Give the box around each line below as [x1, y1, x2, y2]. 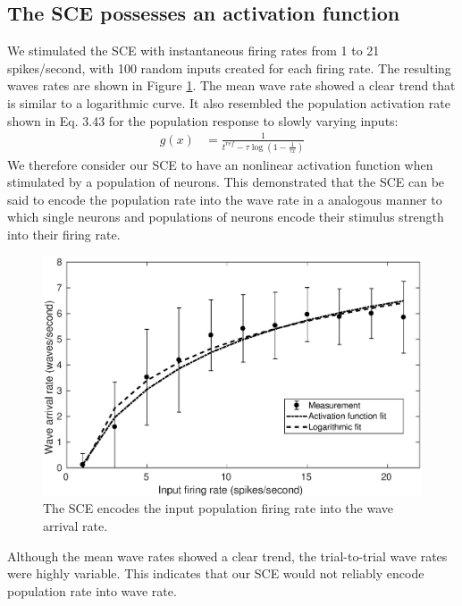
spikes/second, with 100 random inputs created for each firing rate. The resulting [7, 58, 451, 77]
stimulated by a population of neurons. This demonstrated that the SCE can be [7, 173, 445, 191]
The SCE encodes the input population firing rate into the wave [43, 499, 393, 518]
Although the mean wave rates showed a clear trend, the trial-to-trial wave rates [7, 546, 448, 565]
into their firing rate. [7, 225, 121, 244]
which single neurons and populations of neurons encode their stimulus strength [7, 207, 444, 226]
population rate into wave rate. [7, 581, 177, 600]
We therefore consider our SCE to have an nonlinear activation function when [7, 155, 433, 173]
